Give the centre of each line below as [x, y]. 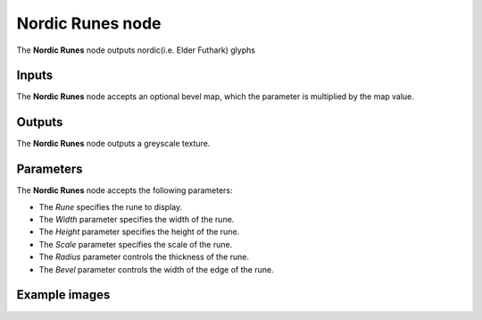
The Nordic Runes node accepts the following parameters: [125, 190]
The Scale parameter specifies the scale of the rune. [136, 244]
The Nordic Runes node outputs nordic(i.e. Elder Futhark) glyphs [136, 50]
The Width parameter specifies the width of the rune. [137, 220]
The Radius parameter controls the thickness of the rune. [144, 257]
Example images [63, 295]
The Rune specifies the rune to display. [111, 206]
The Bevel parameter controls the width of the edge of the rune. [156, 269]
